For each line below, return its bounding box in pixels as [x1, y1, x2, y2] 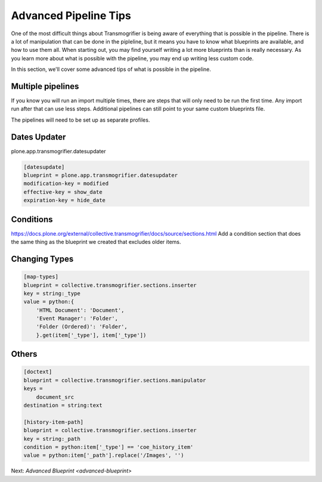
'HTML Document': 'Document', [36, 307, 125, 313]
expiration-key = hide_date [23, 197, 106, 204]
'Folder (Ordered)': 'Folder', [36, 323, 128, 330]
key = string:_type [23, 290, 80, 296]
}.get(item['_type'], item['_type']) [36, 332, 147, 338]
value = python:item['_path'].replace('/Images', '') [23, 452, 184, 459]
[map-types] [23, 273, 59, 280]
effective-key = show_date [23, 189, 103, 195]
